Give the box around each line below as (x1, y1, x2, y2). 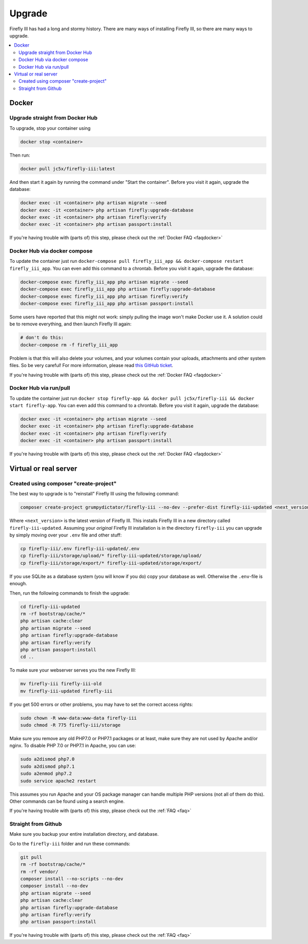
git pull (20, 854, 43, 860)
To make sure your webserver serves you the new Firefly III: (9, 667, 136, 673)
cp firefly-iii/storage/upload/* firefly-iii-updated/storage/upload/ (20, 553, 202, 559)
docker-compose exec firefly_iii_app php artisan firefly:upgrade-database (20, 286, 216, 292)
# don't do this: (20, 335, 64, 341)
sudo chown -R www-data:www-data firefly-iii (20, 715, 137, 721)
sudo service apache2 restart (20, 778, 97, 784)
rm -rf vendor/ (20, 869, 59, 875)
